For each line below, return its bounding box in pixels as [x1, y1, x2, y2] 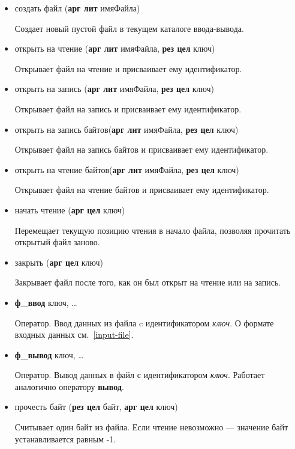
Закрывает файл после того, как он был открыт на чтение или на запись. [14, 276, 281, 289]
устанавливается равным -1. [14, 432, 116, 445]
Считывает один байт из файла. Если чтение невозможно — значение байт [14, 421, 288, 433]
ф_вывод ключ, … [14, 348, 84, 361]
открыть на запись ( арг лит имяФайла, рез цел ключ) [14, 82, 215, 95]
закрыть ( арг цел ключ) [14, 255, 103, 268]
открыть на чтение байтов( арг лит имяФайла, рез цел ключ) [14, 163, 239, 176]
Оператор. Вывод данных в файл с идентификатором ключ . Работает [14, 368, 265, 381]
